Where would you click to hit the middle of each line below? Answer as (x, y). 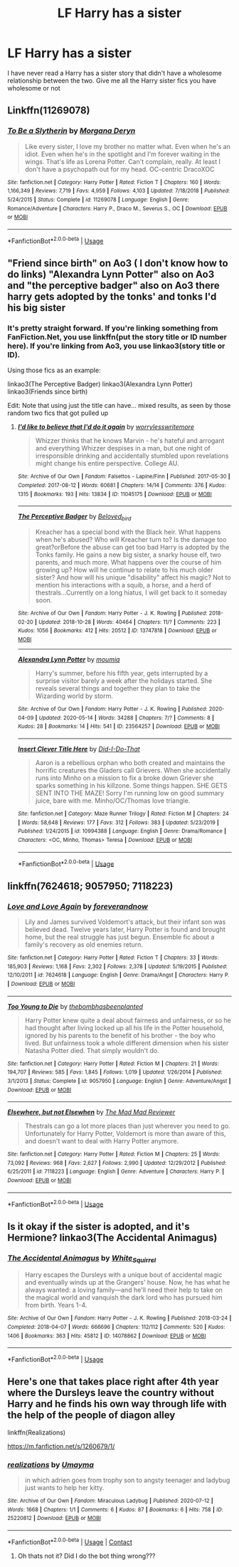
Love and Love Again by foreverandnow (78, 906)
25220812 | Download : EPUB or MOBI (54, 1519)
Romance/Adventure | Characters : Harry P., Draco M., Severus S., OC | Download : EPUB (117, 208)
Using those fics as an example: (54, 370)
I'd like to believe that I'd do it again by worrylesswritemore (106, 427)
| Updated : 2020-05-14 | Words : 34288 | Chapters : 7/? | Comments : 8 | (125, 718)
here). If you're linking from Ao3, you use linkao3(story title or (116, 346)
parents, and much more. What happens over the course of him (128, 562)
